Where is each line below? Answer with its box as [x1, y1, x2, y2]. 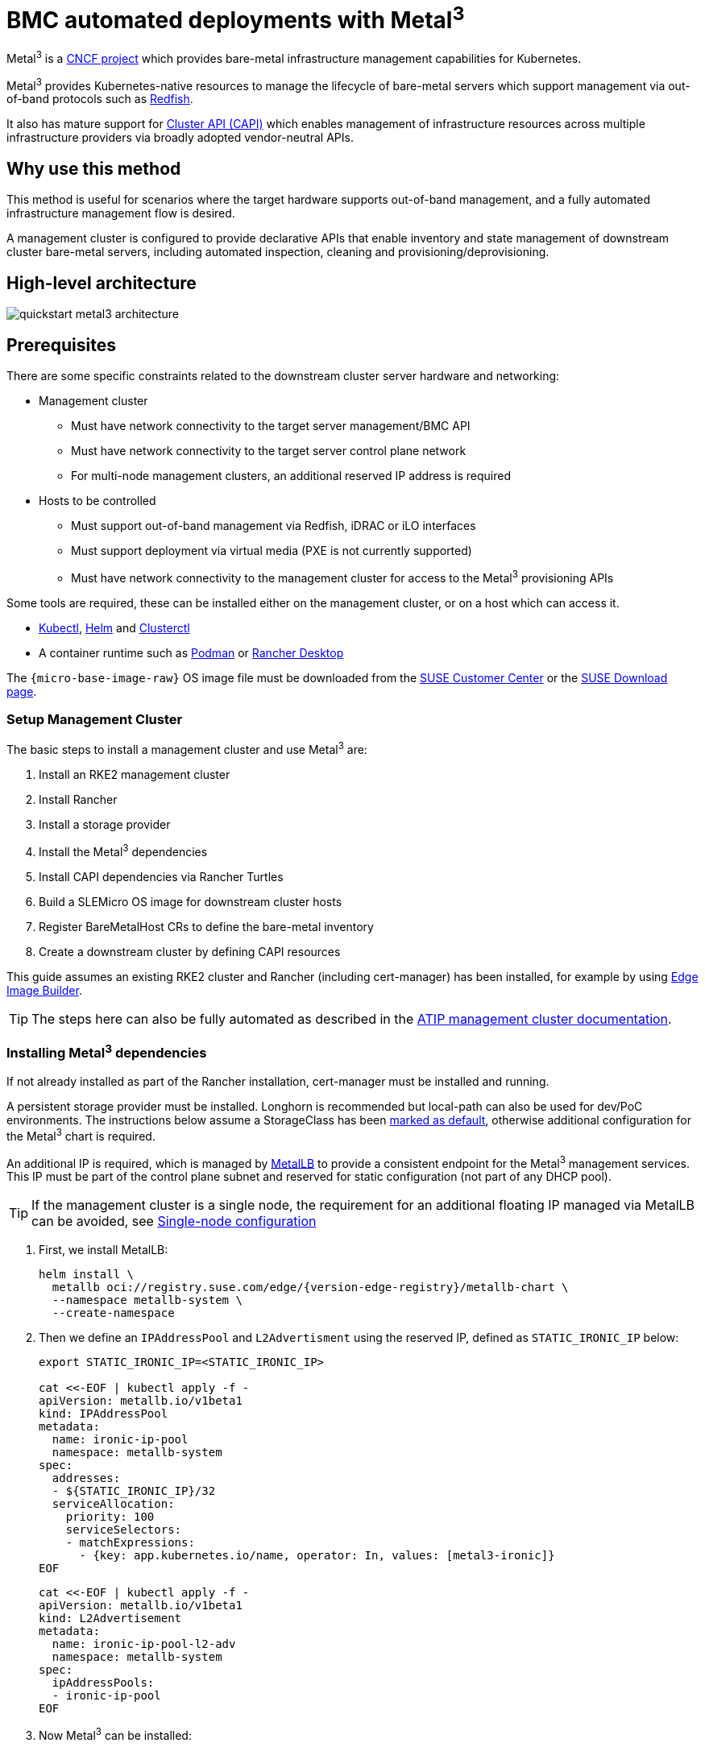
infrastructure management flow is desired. [6, 206, 235, 221]
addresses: [52, 1472, 121, 1485]
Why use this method [6, 158, 181, 179]
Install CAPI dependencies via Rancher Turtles [39, 869, 284, 884]
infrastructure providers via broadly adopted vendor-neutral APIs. [6, 130, 354, 145]
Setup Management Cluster [6, 710, 183, 727]
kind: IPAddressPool [39, 1407, 168, 1421]
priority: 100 [65, 1510, 155, 1524]
